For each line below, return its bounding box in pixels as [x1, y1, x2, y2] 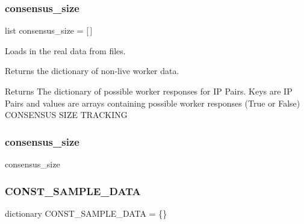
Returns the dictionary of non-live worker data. [5, 64, 179, 77]
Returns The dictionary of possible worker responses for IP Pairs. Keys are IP [5, 85, 293, 97]
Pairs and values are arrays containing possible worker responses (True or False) [5, 96, 300, 109]
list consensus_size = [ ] [5, 24, 93, 37]
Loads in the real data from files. [5, 44, 126, 57]
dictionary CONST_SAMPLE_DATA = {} [5, 207, 167, 219]
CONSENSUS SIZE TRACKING [5, 108, 128, 121]
